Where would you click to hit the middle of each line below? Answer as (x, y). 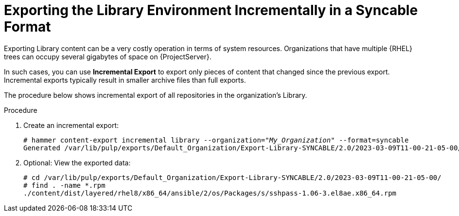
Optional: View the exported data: (77, 162)
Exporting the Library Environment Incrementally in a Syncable (211, 10)
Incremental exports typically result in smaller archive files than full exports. (125, 80)
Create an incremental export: (71, 125)
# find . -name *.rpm (64, 185)
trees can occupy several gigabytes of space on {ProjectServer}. (108, 56)
